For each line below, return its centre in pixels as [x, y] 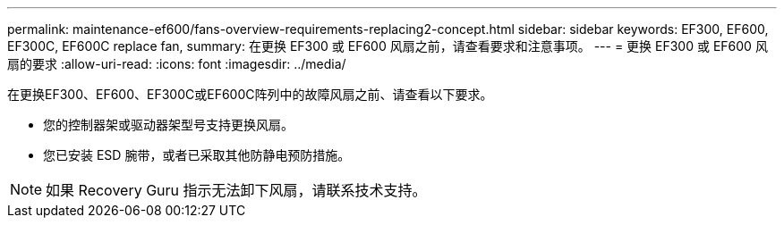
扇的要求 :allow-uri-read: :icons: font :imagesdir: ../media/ [177, 64]
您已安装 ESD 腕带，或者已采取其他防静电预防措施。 [197, 155]
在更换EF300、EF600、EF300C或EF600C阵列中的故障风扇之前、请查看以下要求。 [250, 94]
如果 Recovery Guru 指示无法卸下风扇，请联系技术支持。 [236, 190]
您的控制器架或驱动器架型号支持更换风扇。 [168, 125]
